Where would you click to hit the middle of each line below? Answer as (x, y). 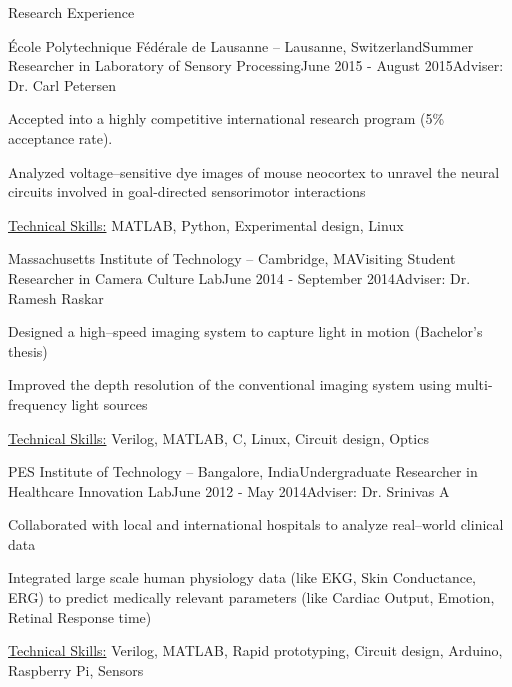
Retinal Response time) (80, 616)
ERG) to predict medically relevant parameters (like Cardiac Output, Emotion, (251, 597)
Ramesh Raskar (56, 297)
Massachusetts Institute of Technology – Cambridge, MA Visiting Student (232, 258)
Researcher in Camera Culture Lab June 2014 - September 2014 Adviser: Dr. (239, 277)
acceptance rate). (60, 137)
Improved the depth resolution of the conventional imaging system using (229, 384)
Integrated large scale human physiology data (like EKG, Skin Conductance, (242, 577)
